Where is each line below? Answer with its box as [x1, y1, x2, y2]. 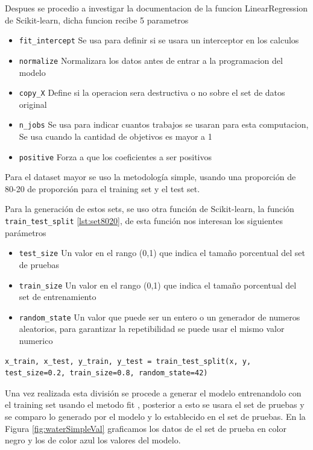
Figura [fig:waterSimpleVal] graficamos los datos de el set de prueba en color [5, 422, 286, 434]
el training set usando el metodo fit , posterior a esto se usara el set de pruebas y [5, 398, 305, 411]
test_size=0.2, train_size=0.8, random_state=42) [5, 369, 208, 378]
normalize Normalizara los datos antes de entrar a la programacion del [19, 54, 283, 66]
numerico [19, 334, 53, 347]
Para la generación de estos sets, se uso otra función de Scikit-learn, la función [5, 202, 294, 215]
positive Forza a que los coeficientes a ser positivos [19, 150, 212, 163]
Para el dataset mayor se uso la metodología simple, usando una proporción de [5, 170, 296, 183]
